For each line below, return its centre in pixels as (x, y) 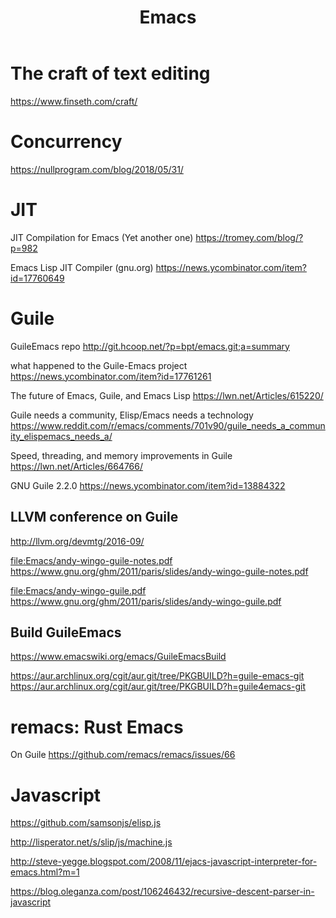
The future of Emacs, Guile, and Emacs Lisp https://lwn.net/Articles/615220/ (167, 395)
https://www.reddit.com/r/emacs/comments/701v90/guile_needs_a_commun (168, 425)
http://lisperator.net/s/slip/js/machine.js (91, 842)
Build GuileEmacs (66, 632)
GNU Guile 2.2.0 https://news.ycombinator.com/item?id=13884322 (148, 485)
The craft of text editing (110, 73)
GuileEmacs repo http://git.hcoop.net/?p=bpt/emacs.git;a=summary (150, 346)
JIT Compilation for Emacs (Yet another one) (102, 237)
